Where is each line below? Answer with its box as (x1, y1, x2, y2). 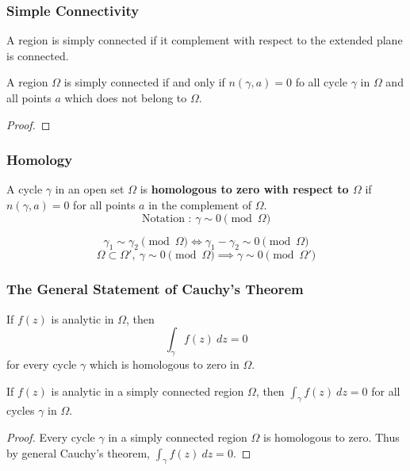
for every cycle (6, 356, 77, 372)
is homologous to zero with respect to (140, 181, 349, 197)
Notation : (141, 213, 192, 224)
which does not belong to (64, 90, 187, 105)
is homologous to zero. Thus (263, 428, 400, 445)
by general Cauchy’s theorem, (6, 444, 150, 461)
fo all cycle (295, 74, 347, 90)
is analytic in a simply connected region (51, 382, 244, 399)
